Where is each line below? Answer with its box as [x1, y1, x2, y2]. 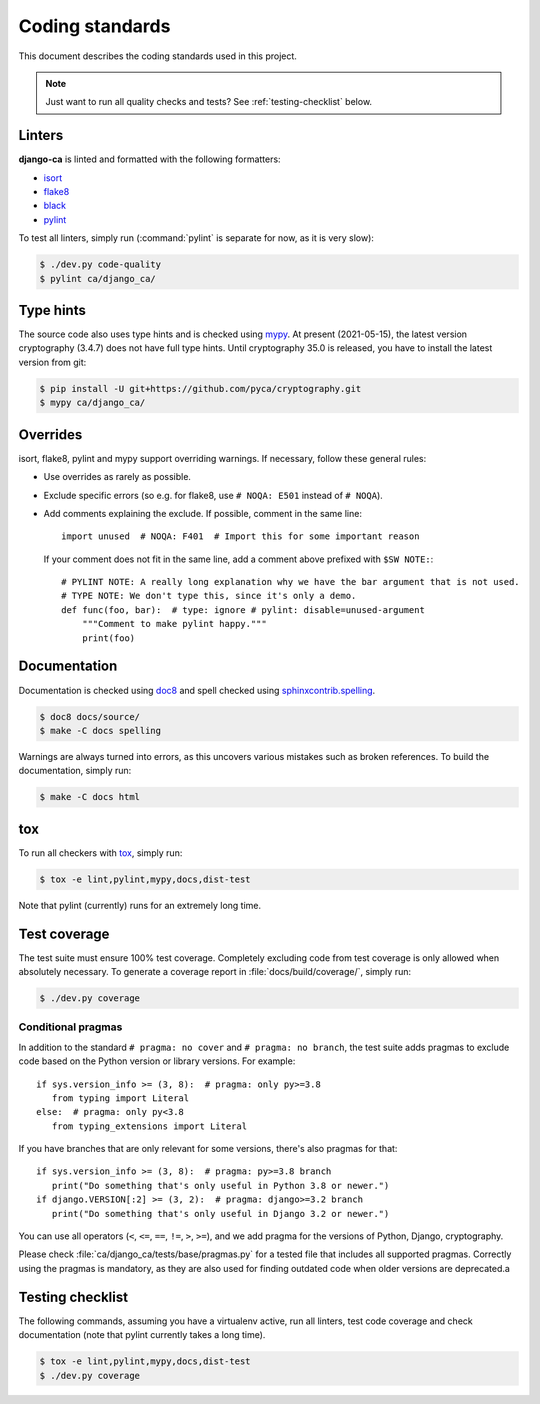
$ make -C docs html [39, 791, 140, 803]
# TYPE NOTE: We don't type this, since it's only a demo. [61, 590, 357, 602]
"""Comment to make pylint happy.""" [81, 618, 267, 630]
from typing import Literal [51, 1092, 190, 1104]
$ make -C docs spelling [39, 725, 162, 736]
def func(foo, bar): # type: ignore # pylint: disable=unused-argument [61, 604, 425, 615]
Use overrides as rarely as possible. [43, 471, 192, 483]
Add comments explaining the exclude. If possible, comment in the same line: [43, 507, 362, 519]
